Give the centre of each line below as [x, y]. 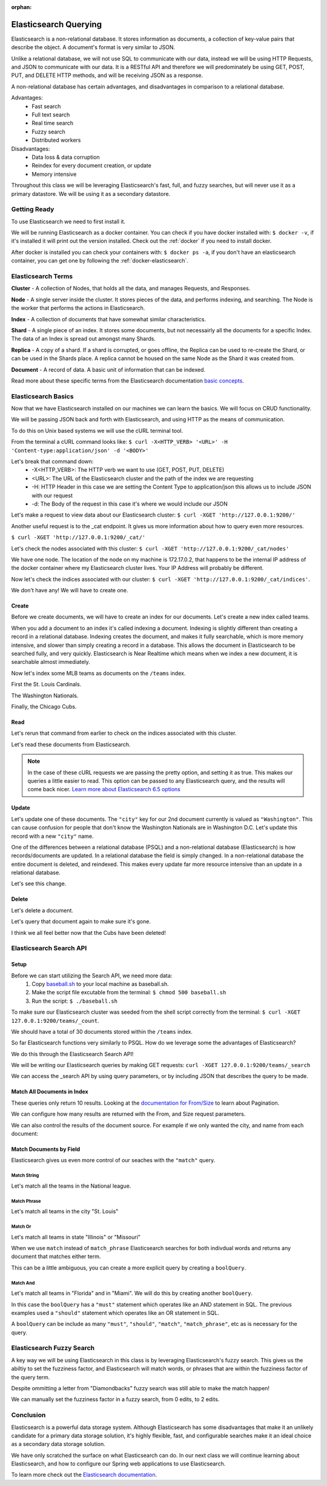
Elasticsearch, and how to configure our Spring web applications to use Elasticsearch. [118, 1464]
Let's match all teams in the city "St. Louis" [65, 1211]
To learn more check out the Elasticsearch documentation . [84, 1475]
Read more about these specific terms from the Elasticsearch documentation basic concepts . [128, 380]
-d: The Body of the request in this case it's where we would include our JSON [130, 504]
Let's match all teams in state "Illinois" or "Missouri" [76, 1237]
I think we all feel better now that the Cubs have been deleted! [88, 932]
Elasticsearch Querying [57, 24]
